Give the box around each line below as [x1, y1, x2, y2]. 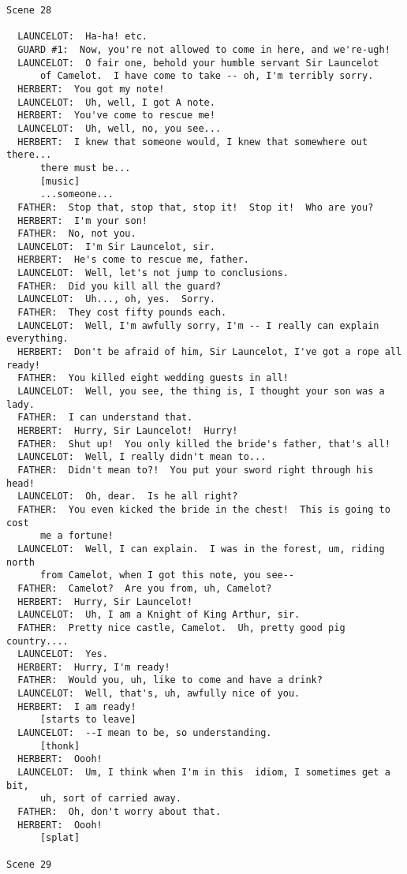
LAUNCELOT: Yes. [17, 648, 108, 660]
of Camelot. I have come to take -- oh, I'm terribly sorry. [39, 70, 374, 82]
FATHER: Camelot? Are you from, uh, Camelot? [17, 582, 272, 594]
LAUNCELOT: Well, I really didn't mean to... [17, 451, 267, 463]
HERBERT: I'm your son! [17, 215, 147, 226]
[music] [39, 175, 80, 187]
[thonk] [39, 740, 80, 752]
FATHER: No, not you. [17, 228, 136, 240]
